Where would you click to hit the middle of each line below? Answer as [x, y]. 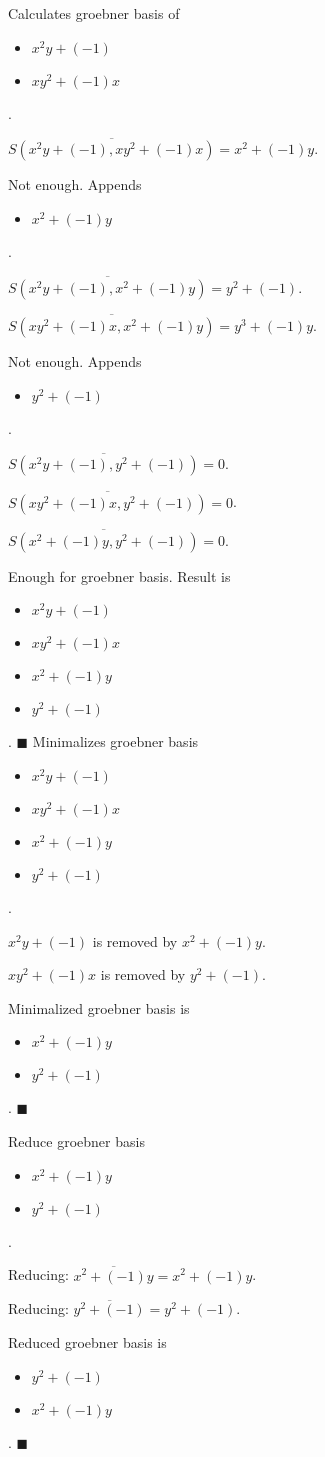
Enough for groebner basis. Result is [119, 575]
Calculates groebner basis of [94, 13]
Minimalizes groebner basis [115, 741]
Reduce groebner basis [76, 1141]
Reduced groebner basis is [87, 1342]
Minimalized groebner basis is [99, 1007]
